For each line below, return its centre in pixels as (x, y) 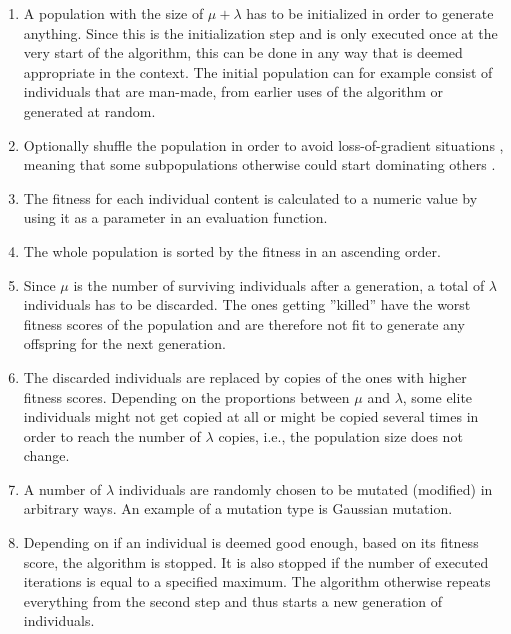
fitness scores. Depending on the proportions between (186, 396)
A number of (62, 488)
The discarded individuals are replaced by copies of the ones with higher (245, 376)
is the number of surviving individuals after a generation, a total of (279, 284)
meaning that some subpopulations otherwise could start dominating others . (259, 164)
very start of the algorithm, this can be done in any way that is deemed (243, 52)
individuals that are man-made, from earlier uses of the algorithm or (233, 91)
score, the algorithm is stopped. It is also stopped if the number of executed (256, 561)
